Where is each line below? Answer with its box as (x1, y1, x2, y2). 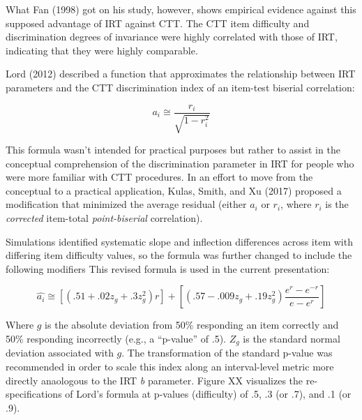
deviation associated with (6, 345, 114, 360)
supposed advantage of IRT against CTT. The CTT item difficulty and (6, 15, 310, 30)
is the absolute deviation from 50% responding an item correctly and (45, 317, 339, 332)
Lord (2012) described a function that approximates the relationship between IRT (6, 66, 356, 81)
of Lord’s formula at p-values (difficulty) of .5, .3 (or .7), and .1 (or (65, 387, 352, 401)
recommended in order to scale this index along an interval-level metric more (6, 359, 334, 373)
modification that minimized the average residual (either (6, 197, 247, 211)
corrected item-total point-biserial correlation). (6, 210, 203, 225)
